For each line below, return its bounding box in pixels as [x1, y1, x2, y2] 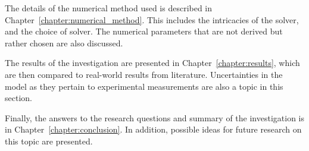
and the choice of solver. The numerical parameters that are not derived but [5, 25, 283, 37]
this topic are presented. [5, 134, 93, 147]
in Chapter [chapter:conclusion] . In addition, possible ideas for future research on [5, 123, 302, 136]
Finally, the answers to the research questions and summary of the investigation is [5, 111, 305, 124]
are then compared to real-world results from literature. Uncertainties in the [5, 68, 283, 80]
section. [5, 92, 32, 104]
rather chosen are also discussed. [5, 36, 123, 49]
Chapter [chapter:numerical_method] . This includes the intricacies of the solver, [5, 13, 299, 26]
